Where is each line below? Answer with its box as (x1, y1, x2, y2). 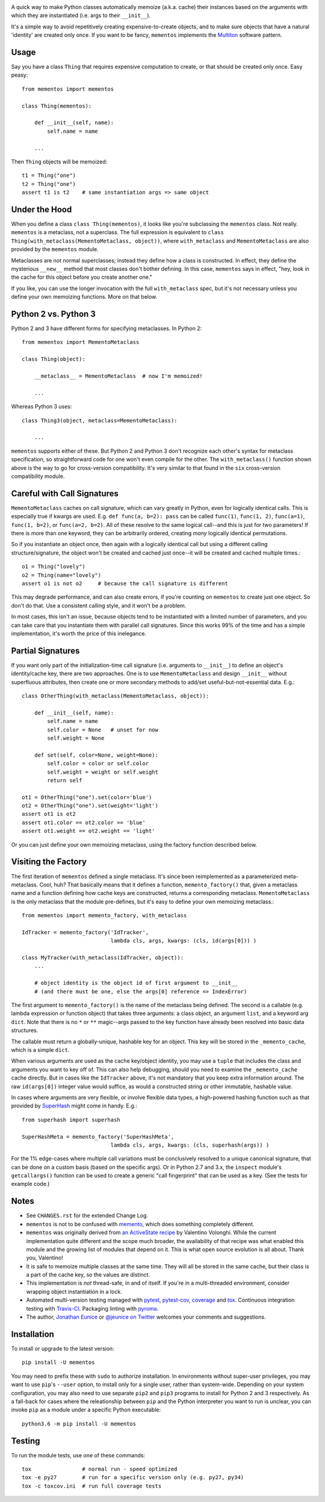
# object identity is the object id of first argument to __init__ (34, 979, 238, 987)
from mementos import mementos (22, 85, 114, 92)
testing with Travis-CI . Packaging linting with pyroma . (26, 1305, 159, 1312)
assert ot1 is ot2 (22, 810, 76, 818)
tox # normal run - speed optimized (22, 1465, 178, 1472)
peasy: (11, 71, 28, 78)
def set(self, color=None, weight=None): (34, 751, 159, 759)
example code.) (11, 1180, 50, 1188)
